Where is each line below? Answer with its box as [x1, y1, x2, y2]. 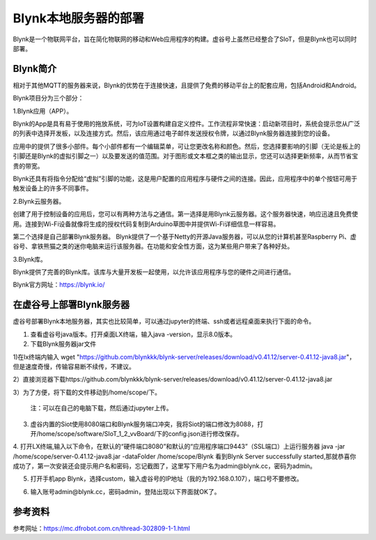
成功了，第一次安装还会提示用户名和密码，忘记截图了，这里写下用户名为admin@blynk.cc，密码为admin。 [13, 462, 317, 470]
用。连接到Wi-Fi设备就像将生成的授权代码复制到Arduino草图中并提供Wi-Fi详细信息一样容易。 [13, 220, 280, 228]
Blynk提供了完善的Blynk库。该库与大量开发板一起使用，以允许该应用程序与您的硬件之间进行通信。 [13, 268, 295, 276]
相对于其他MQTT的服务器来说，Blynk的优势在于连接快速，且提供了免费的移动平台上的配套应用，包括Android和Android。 [13, 81, 361, 89]
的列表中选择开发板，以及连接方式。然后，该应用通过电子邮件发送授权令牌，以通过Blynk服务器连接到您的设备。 [13, 129, 334, 137]
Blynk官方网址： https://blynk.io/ [13, 280, 105, 289]
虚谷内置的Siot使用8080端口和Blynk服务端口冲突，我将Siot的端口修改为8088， [30, 419, 258, 428]
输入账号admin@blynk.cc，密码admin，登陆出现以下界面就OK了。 [30, 487, 221, 495]
